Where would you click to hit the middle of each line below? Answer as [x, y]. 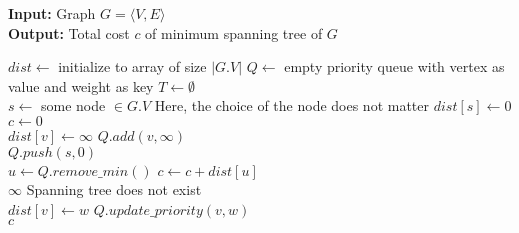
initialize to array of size [132, 66]
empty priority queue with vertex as [394, 66]
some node [73, 105]
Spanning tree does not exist [114, 189]
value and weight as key [81, 85]
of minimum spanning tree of [234, 32]
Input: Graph [52, 13]
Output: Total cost [69, 32]
